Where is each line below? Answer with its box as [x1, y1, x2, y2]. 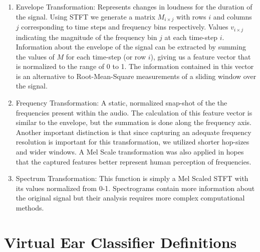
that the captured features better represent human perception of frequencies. [16, 156, 251, 166]
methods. [16, 202, 44, 212]
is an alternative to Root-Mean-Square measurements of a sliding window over [16, 70, 256, 81]
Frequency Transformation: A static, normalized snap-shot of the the [16, 97, 227, 108]
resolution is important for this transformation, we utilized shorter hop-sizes [16, 136, 249, 147]
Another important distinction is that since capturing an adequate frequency [16, 126, 251, 137]
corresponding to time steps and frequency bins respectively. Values [21, 21, 228, 32]
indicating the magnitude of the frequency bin [16, 31, 157, 42]
